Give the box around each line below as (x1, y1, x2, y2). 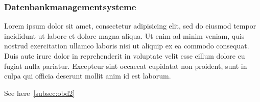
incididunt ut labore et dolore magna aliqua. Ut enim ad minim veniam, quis (4, 30, 245, 41)
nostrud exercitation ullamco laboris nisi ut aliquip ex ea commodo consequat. (4, 40, 249, 51)
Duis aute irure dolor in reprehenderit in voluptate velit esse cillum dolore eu (4, 50, 245, 61)
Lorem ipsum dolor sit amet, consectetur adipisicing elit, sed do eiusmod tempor (4, 20, 256, 31)
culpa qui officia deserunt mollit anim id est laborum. (4, 70, 171, 81)
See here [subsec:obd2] (4, 87, 75, 98)
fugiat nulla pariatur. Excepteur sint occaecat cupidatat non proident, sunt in (4, 60, 247, 71)
